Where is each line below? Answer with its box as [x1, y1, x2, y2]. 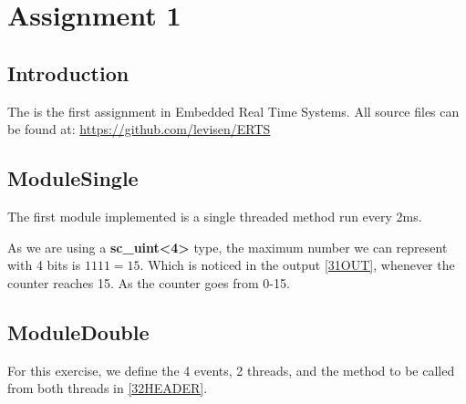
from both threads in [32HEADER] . [7, 378, 208, 398]
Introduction [7, 58, 129, 87]
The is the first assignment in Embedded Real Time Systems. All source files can [7, 101, 460, 120]
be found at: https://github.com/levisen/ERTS [7, 119, 271, 139]
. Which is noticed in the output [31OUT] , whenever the [140, 255, 455, 275]
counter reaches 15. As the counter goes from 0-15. [7, 273, 290, 292]
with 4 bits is [7, 255, 81, 275]
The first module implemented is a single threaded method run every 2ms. [7, 206, 422, 225]
